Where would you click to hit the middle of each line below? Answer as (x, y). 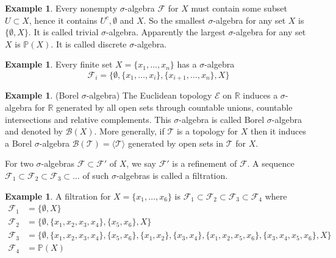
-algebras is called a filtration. (172, 175)
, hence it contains (63, 20)
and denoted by (34, 131)
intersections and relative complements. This (88, 119)
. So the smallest (174, 20)
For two (19, 163)
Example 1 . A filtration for (58, 196)
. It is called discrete (89, 44)
